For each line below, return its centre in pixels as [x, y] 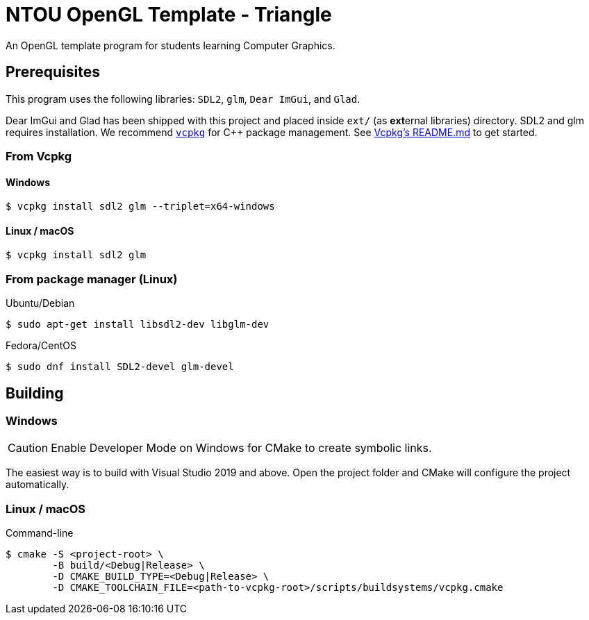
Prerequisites [53, 72]
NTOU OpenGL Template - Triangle [169, 15]
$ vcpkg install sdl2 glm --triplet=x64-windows [140, 207]
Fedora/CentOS [41, 346]
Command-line [40, 533]
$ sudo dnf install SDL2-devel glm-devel [120, 367]
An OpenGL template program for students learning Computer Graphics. [171, 45]
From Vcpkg [39, 156]
